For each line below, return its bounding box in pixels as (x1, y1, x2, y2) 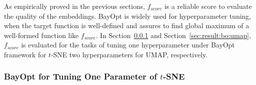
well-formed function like (4, 30, 79, 40)
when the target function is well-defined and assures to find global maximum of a (4, 20, 249, 31)
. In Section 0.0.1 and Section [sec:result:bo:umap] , (96, 30, 251, 40)
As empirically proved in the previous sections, (4, 1, 145, 11)
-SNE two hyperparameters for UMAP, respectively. (51, 49, 208, 59)
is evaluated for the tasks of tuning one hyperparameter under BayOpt (21, 40, 235, 50)
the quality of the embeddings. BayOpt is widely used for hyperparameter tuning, (4, 10, 251, 21)
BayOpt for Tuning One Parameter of (4, 70, 157, 83)
